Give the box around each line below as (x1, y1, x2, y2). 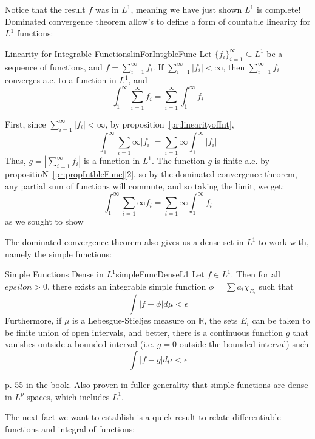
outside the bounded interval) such (179, 338, 309, 350)
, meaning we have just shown (130, 3, 242, 15)
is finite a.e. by (214, 154, 269, 167)
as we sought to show (5, 215, 84, 228)
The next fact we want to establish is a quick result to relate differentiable (5, 410, 281, 423)
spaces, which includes (27, 390, 110, 403)
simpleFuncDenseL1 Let (115, 268, 205, 281)
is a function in (83, 154, 140, 167)
